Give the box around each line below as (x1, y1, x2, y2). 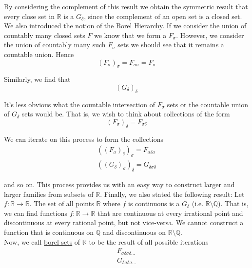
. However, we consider (176, 30, 244, 40)
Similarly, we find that (4, 74, 71, 84)
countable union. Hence (4, 49, 74, 59)
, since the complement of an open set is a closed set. (84, 11, 242, 21)
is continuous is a (128, 198, 180, 209)
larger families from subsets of (4, 189, 94, 199)
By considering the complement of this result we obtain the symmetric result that (4, 1, 248, 11)
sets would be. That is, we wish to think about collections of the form (21, 109, 230, 119)
